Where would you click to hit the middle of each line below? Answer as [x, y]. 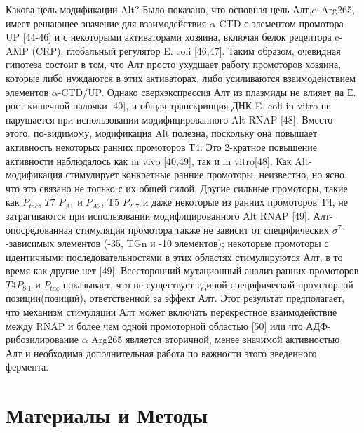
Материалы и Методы [107, 415]
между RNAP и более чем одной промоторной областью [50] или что [154, 325]
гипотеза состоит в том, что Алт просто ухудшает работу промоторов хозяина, [174, 64]
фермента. [27, 367]
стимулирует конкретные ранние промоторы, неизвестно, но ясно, [206, 174]
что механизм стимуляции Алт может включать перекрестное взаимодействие [171, 312]
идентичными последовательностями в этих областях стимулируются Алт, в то [174, 257]
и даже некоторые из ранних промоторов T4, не [245, 202]
